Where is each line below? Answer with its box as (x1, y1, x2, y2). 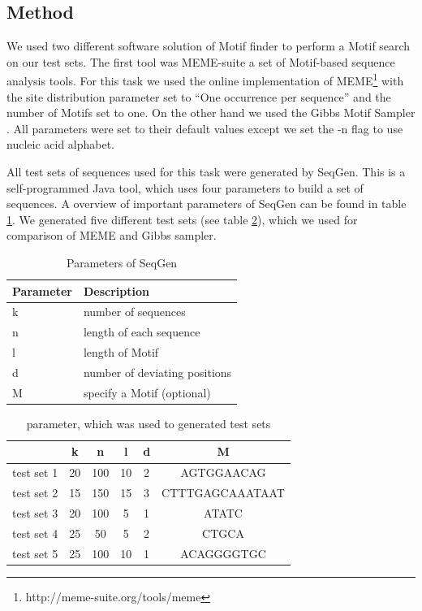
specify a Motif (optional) (83, 383, 211, 401)
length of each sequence (83, 323, 200, 340)
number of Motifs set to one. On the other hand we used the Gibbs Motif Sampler (6, 104, 416, 121)
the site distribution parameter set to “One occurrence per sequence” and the (6, 88, 391, 105)
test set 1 (12, 464, 58, 481)
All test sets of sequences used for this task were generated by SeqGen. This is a (6, 163, 406, 180)
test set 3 (12, 505, 58, 522)
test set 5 (12, 544, 58, 561)
